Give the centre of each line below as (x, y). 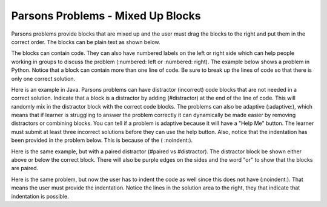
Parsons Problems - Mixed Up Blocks (106, 16)
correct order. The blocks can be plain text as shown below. (86, 42)
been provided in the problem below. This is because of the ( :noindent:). (102, 140)
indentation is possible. (40, 196)
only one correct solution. (43, 78)
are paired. (25, 168)
